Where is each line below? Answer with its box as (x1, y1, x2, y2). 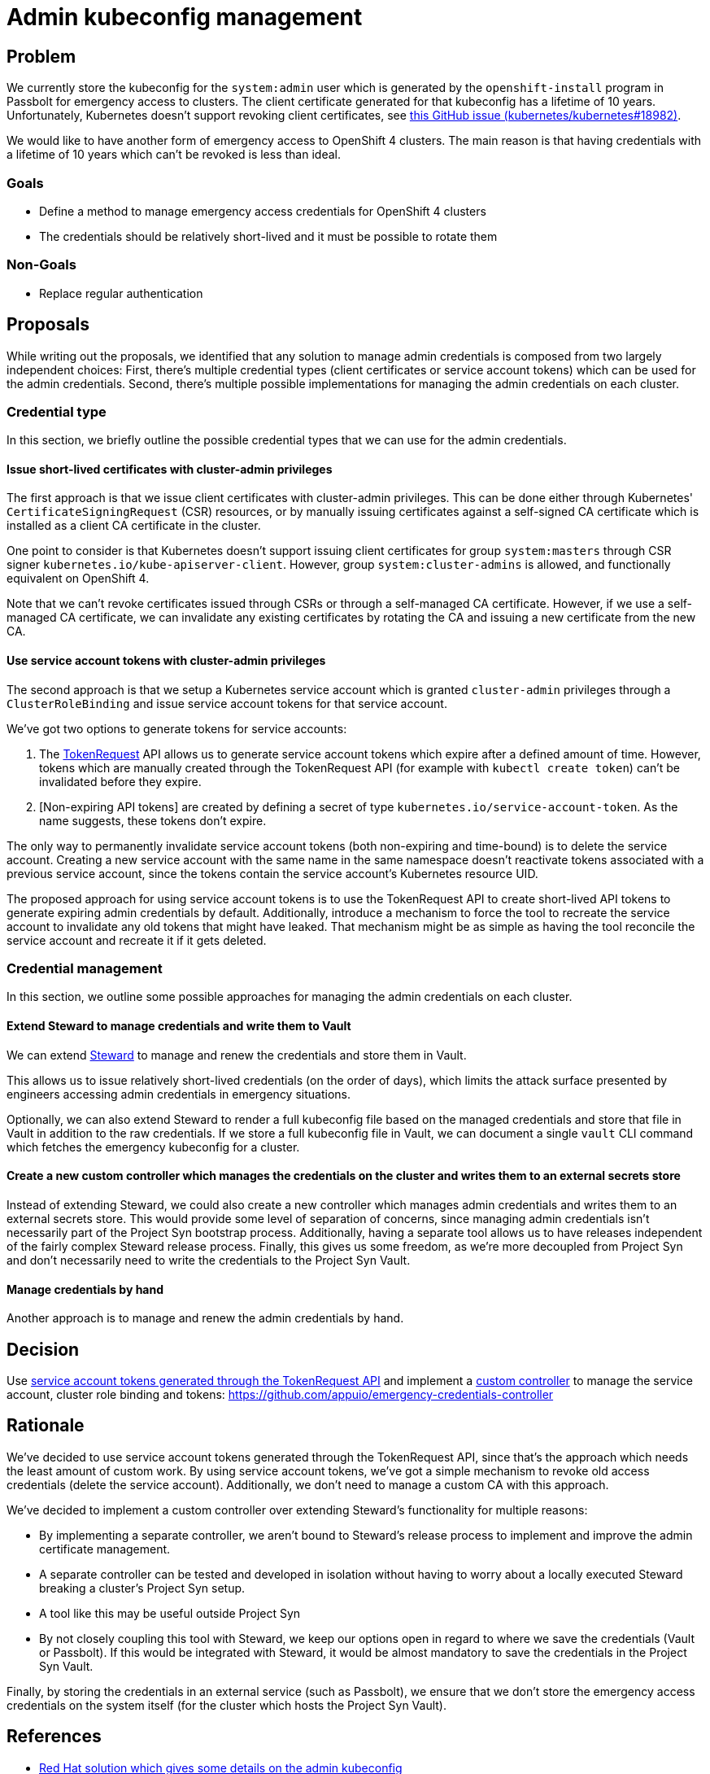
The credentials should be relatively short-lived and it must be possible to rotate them (39, 229, 498, 243)
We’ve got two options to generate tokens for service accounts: (7, 721, 347, 736)
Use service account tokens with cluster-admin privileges (7, 653, 326, 668)
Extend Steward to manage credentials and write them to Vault (7, 1019, 351, 1033)
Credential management (7, 960, 163, 977)
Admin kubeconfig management (7, 3, 363, 31)
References (7, 1726, 102, 1747)
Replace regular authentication (39, 286, 203, 300)
